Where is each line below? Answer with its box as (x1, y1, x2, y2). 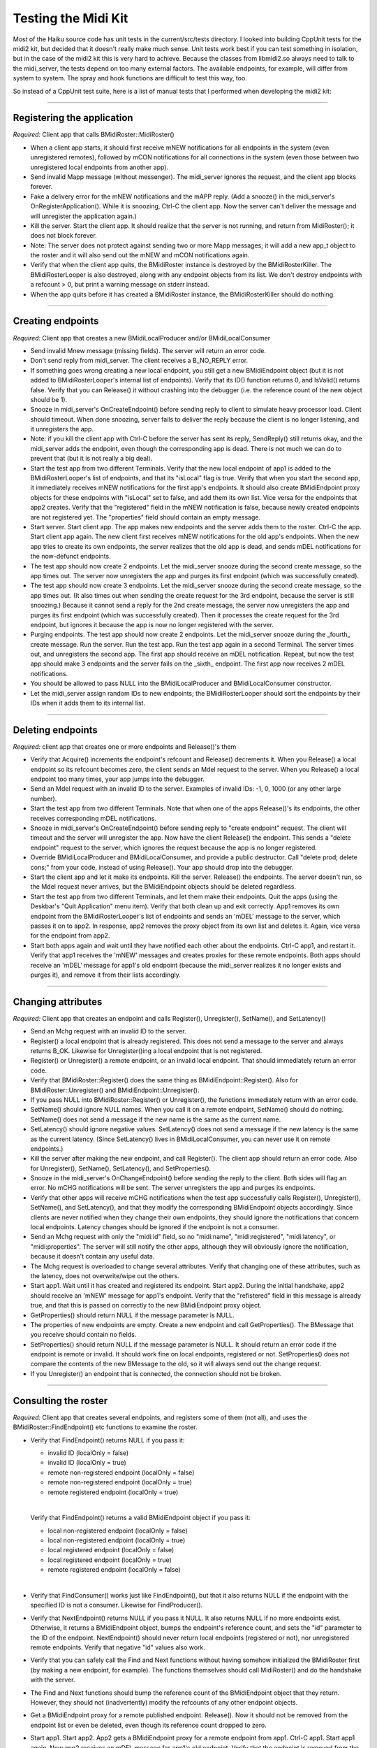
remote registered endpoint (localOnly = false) (47, 1566, 181, 1574)
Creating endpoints (13, 315, 99, 327)
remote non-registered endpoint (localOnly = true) (47, 1478, 192, 1486)
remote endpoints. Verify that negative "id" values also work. (30, 1643, 206, 1652)
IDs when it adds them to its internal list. (30, 699, 146, 708)
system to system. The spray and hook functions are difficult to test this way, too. (13, 74, 247, 83)
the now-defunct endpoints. (30, 552, 111, 561)
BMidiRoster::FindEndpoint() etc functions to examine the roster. (13, 1423, 198, 1431)
